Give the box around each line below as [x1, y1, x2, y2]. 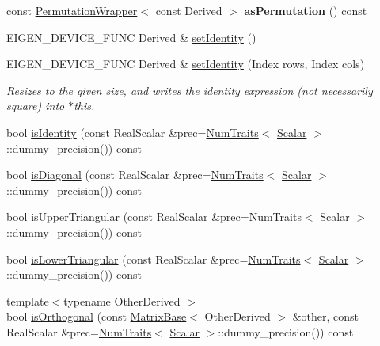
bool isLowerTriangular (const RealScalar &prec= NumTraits [6, 250, 301, 267]
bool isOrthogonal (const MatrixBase [6, 308, 187, 325]
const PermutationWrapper [6, 2, 138, 18]
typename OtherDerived [63, 292, 180, 309]
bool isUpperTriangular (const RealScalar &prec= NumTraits [6, 208, 302, 225]
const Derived [155, 2, 222, 18]
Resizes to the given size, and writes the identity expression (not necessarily [6, 82, 373, 98]
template [6, 292, 49, 309]
